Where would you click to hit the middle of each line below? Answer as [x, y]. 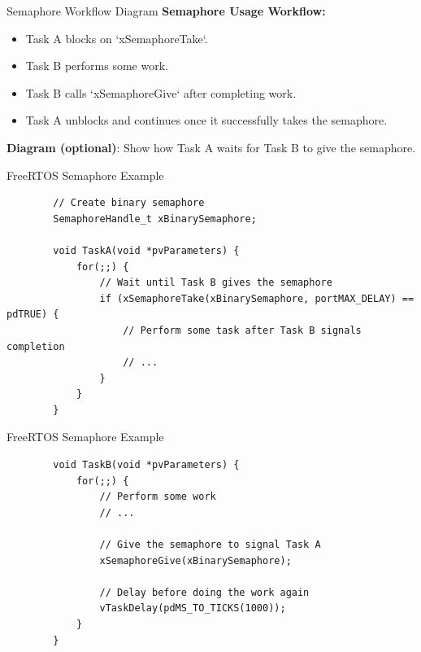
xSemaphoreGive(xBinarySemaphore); [195, 560]
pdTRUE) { [33, 315]
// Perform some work [158, 497]
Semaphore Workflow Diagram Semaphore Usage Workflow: [166, 11]
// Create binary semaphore [129, 203]
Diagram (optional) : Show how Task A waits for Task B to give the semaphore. [211, 147]
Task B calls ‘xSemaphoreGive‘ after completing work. [161, 92]
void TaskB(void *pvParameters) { [146, 465]
